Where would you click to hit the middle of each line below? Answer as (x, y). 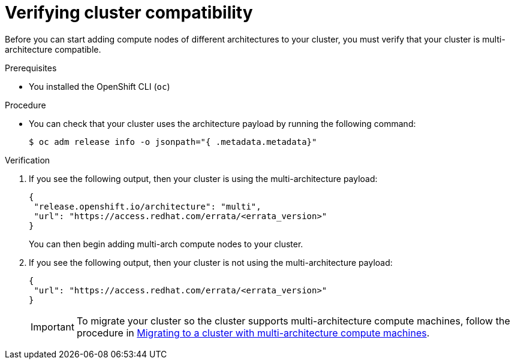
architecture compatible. (53, 49)
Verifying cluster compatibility (129, 13)
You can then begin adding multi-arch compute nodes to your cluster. (166, 244)
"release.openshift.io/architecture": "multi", (147, 206)
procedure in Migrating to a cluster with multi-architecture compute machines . (253, 333)
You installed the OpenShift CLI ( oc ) (100, 86)
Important (52, 327)
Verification (28, 160)
